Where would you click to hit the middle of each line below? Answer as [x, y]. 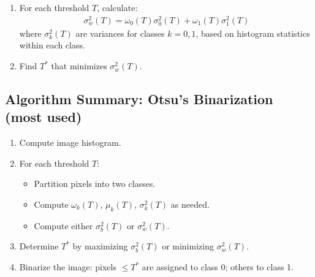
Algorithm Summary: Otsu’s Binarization [139, 99]
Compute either [63, 225]
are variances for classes [120, 33]
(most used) [44, 117]
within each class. [52, 45]
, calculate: [117, 7]
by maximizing [100, 246]
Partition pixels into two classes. [95, 184]
